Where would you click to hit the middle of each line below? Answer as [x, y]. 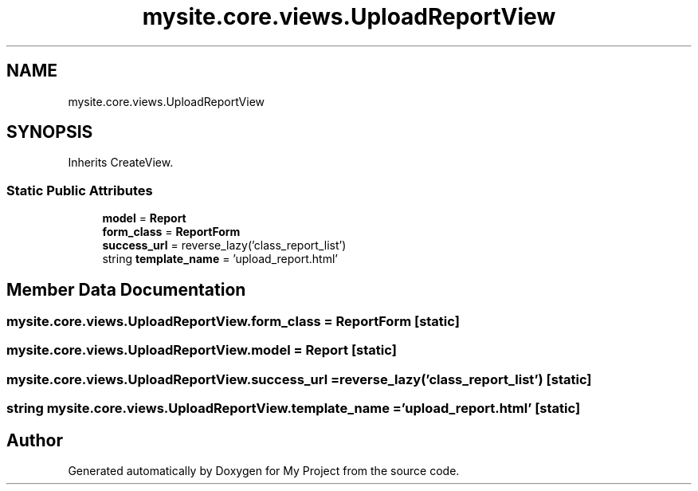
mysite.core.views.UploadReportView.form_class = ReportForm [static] [233, 322]
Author [35, 440]
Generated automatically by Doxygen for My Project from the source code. [264, 471]
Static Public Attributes [80, 190]
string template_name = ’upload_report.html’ [220, 259]
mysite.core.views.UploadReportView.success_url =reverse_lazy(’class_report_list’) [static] [299, 379]
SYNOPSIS [50, 132]
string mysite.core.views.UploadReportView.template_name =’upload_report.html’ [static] [294, 409]
